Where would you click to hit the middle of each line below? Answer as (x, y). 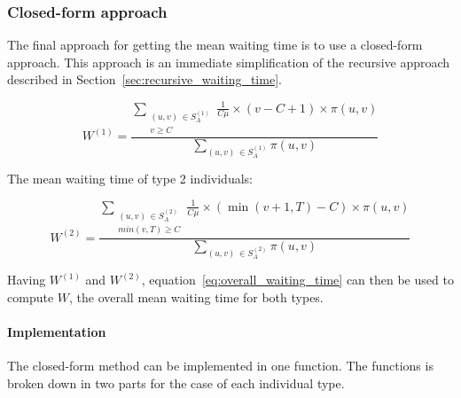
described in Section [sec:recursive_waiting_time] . (145, 79)
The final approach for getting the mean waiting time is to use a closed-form (215, 45)
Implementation (57, 331)
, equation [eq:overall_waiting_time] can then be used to (297, 280)
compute (31, 297)
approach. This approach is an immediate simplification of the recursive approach (229, 62)
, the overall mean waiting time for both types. (196, 297)
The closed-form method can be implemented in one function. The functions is (220, 366)
